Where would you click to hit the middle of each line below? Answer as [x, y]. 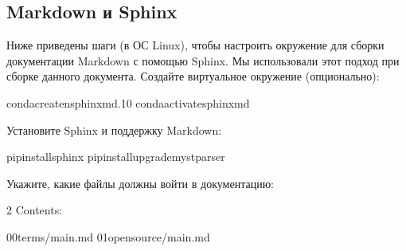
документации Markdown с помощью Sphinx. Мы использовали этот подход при [203, 60]
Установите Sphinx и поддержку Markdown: [114, 129]
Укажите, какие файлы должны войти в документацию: [140, 183]
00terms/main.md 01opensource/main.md [108, 236]
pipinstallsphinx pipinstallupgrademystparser [116, 157]
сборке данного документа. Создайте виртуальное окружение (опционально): [193, 76]
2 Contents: [35, 210]
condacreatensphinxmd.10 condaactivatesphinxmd [128, 102]
